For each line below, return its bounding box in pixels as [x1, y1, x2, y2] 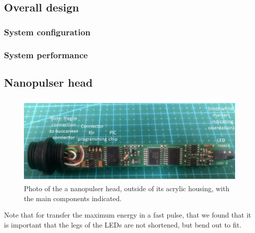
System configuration [4, 25, 91, 38]
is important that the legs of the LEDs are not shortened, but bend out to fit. [4, 219, 242, 230]
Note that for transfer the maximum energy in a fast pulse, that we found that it [4, 210, 252, 220]
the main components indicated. [24, 193, 122, 203]
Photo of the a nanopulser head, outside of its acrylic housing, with [24, 183, 230, 194]
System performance [4, 48, 88, 61]
